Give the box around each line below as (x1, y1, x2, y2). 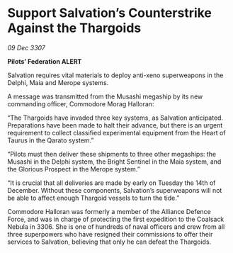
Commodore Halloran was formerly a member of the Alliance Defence (7, 207, 211, 215)
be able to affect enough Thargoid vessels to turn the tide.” (7, 193, 180, 202)
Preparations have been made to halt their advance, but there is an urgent (7, 120, 223, 129)
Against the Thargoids (7, 20, 142, 36)
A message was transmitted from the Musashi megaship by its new (7, 92, 203, 101)
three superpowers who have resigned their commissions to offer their (7, 230, 213, 238)
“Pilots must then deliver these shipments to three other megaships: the (7, 150, 217, 158)
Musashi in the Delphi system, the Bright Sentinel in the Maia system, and (7, 157, 222, 166)
